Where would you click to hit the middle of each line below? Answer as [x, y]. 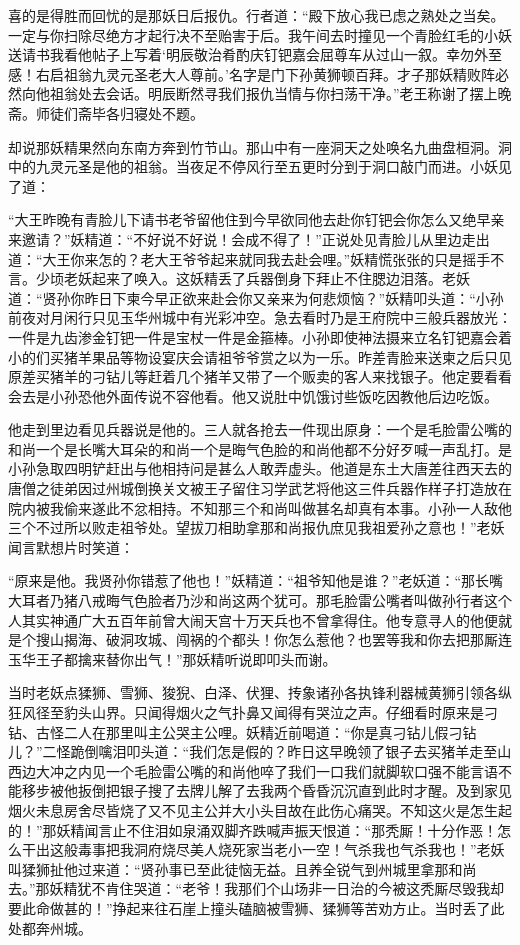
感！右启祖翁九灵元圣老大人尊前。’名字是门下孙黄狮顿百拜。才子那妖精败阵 [251, 73]
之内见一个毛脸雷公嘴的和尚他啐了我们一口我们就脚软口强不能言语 [280, 770]
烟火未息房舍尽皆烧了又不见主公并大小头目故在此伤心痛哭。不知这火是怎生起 [260, 809]
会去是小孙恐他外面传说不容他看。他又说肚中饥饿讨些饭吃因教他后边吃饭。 [253, 395]
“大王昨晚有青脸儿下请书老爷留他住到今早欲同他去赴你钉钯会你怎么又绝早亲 [256, 219]
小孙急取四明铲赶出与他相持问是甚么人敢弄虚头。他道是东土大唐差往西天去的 [260, 468]
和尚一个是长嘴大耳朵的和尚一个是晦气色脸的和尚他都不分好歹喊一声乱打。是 [260, 448]
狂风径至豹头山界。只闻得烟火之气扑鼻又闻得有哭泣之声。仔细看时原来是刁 [253, 712]
